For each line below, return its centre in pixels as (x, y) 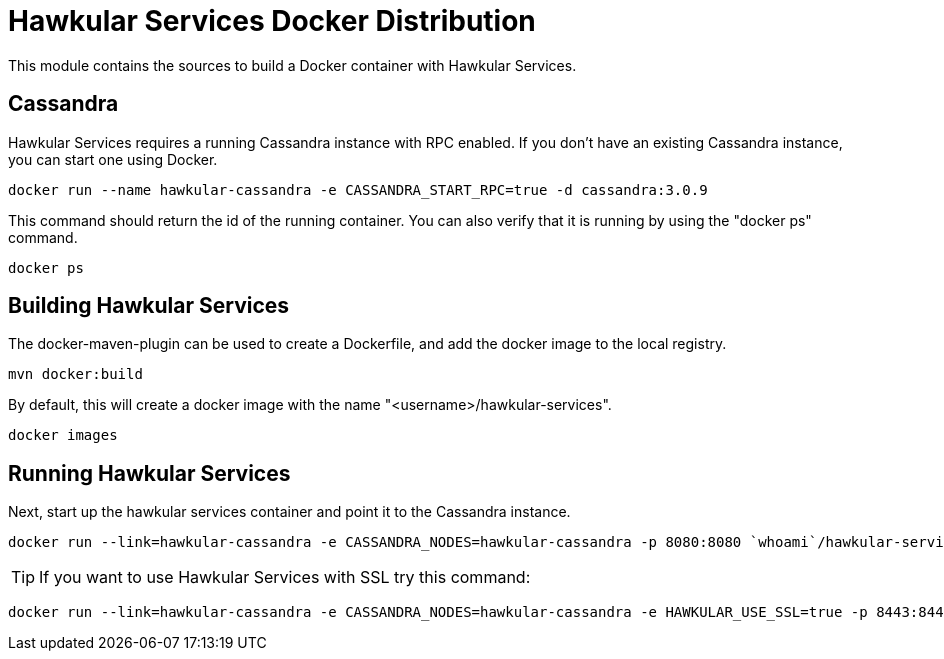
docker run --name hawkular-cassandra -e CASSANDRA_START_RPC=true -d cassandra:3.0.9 (358, 189)
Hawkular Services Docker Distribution (272, 21)
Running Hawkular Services (149, 473)
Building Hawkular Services (149, 306)
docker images (63, 435)
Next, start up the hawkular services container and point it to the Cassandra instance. (289, 512)
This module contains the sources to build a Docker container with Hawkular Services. (292, 65)
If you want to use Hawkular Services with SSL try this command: (285, 577)
